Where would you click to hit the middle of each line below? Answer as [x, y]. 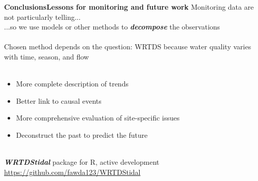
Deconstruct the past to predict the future [82, 134]
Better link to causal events [59, 100]
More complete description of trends [72, 84]
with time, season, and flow [46, 56]
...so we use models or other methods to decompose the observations [112, 27]
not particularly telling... [42, 17]
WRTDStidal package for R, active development [82, 162]
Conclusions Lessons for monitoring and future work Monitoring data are [129, 7]
